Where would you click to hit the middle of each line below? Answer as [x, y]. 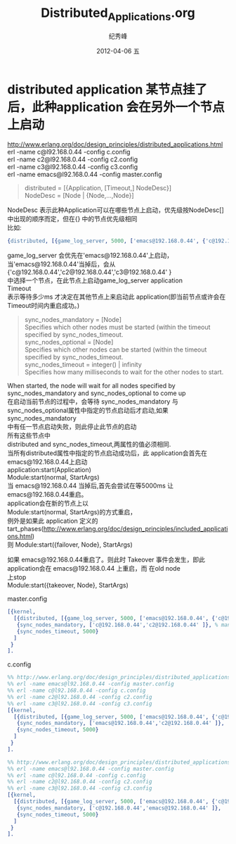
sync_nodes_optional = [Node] [69, 342]
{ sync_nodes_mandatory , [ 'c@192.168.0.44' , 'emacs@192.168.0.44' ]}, [119, 808]
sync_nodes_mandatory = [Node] [73, 320]
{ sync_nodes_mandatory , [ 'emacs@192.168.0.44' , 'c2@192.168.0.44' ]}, [120, 724]
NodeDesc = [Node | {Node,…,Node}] [79, 196]
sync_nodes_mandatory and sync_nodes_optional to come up [97, 393]
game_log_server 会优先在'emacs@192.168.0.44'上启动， [90, 256]
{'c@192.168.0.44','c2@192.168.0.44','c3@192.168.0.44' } [90, 272]
